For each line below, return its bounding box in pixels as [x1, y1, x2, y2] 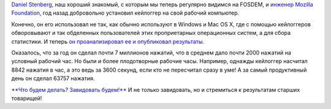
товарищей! [11, 94, 42, 102]
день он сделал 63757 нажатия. [11, 75, 95, 82]
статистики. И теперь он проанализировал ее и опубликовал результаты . [11, 37, 205, 45]
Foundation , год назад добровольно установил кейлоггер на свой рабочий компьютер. [11, 9, 240, 17]
